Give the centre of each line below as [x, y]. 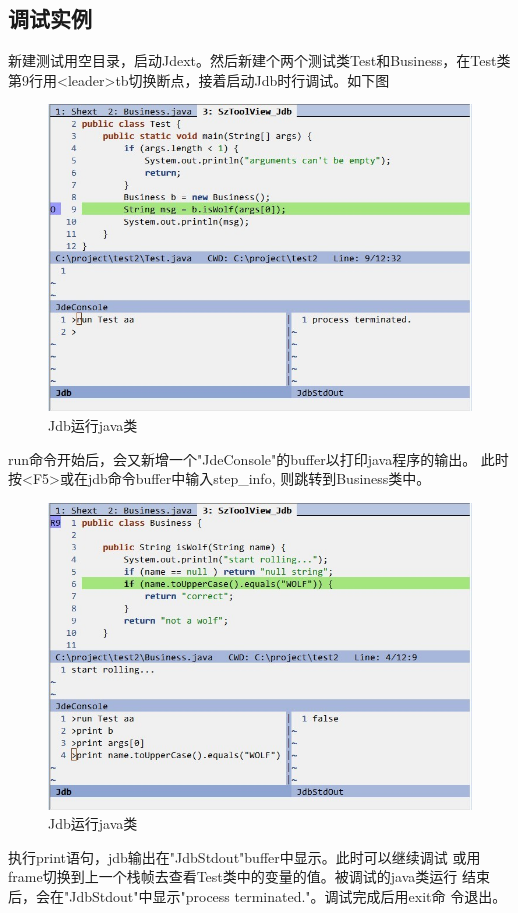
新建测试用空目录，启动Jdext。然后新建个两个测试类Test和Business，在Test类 [259, 60]
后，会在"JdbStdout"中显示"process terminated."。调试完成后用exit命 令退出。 [257, 895]
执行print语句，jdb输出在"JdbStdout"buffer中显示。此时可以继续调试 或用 [244, 856]
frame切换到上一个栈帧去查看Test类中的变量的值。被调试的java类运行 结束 [249, 876]
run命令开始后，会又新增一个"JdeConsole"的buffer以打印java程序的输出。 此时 [258, 458]
